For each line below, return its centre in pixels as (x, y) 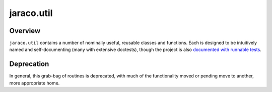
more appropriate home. (35, 83)
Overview (25, 31)
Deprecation (29, 64)
